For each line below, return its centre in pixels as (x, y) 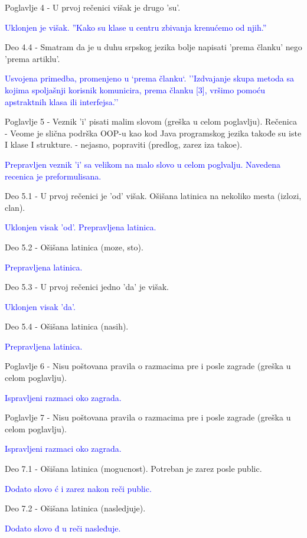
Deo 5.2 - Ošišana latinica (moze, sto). (74, 247)
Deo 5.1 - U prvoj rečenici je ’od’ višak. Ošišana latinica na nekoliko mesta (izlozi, (153, 196)
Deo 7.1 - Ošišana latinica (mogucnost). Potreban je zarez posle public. (133, 469)
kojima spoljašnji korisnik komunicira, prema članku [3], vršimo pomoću (135, 89)
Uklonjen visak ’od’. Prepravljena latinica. (81, 227)
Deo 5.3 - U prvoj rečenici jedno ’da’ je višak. (87, 287)
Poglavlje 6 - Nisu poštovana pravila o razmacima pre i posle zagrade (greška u (148, 366)
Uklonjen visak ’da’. (40, 306)
